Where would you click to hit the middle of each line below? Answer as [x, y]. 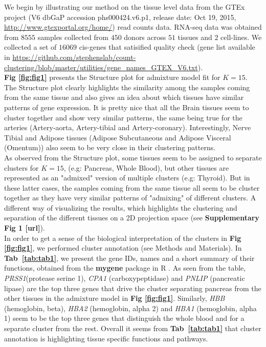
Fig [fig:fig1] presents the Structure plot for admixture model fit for [112, 77]
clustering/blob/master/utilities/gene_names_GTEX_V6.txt [101, 67]
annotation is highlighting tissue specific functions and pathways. [106, 338]
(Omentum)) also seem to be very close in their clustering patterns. [110, 147]
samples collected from [73, 37]
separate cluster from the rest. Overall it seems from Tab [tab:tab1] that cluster [133, 328]
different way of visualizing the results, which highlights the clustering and [121, 207]
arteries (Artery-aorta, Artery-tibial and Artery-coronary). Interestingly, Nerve [128, 127]
